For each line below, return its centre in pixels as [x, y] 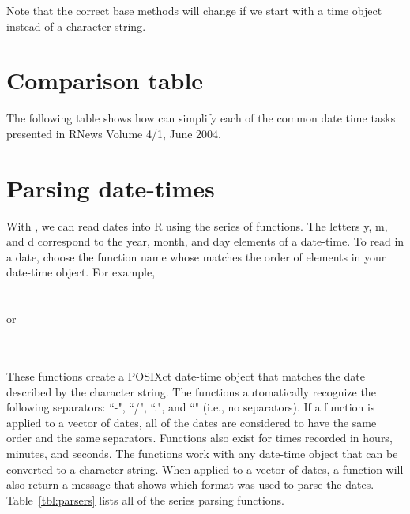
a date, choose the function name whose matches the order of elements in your [196, 256]
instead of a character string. [76, 26]
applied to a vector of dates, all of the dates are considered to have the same [192, 422]
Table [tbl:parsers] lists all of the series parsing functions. [145, 499]
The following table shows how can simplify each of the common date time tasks [201, 118]
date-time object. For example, [81, 272]
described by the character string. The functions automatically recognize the [191, 391]
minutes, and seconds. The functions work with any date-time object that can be [202, 453]
